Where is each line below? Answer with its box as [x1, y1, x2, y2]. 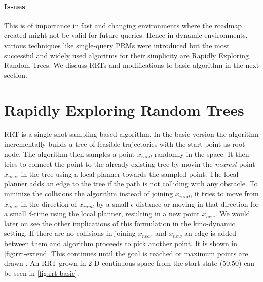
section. [4, 69, 27, 80]
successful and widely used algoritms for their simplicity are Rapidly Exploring [4, 50, 249, 60]
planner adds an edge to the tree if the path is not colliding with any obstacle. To [4, 178, 258, 189]
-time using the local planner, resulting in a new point [31, 208, 200, 219]
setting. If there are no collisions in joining [4, 228, 136, 238]
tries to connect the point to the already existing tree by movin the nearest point [4, 158, 255, 169]
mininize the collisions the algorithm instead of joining [4, 188, 173, 199]
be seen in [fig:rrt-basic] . [4, 267, 79, 278]
